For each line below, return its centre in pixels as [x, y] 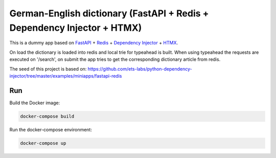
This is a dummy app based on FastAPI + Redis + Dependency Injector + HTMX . [94, 43]
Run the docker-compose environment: [51, 129]
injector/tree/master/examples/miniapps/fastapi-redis [66, 76]
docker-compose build [47, 116]
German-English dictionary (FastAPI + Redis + [109, 13]
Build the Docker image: [35, 103]
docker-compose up [43, 143]
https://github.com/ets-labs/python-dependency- [140, 69]
